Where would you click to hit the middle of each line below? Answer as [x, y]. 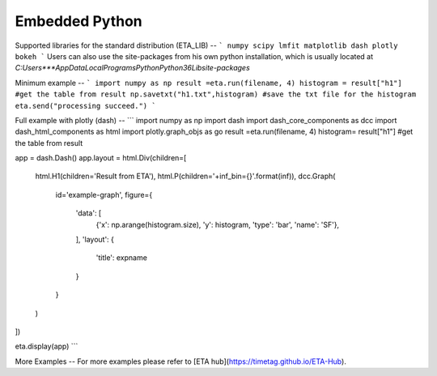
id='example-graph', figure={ [104, 194]
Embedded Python [78, 21]
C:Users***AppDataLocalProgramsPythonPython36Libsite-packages [132, 68]
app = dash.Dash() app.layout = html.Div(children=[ [101, 158]
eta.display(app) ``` [47, 346]
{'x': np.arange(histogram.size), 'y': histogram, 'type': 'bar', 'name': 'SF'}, [218, 224]
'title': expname [121, 258]
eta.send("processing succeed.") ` [86, 106]
